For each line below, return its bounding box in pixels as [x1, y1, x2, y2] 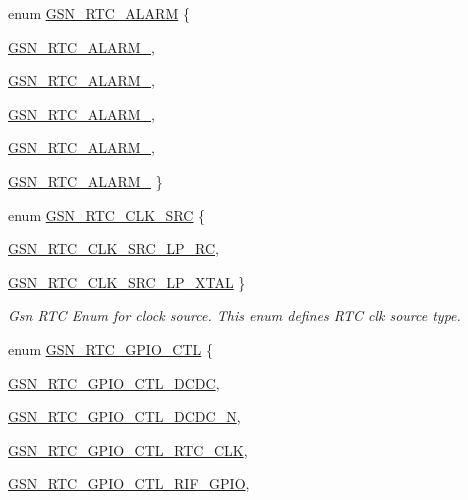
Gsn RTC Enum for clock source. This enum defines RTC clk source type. [8, 305, 461, 326]
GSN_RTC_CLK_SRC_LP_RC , [8, 238, 219, 259]
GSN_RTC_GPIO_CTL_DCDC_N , [8, 406, 241, 427]
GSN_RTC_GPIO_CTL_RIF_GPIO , [8, 473, 250, 494]
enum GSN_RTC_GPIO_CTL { [8, 338, 213, 359]
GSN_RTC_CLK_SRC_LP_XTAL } [8, 271, 246, 292]
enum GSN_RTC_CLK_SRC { [8, 204, 206, 225]
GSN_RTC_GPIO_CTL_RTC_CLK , [8, 439, 248, 460]
